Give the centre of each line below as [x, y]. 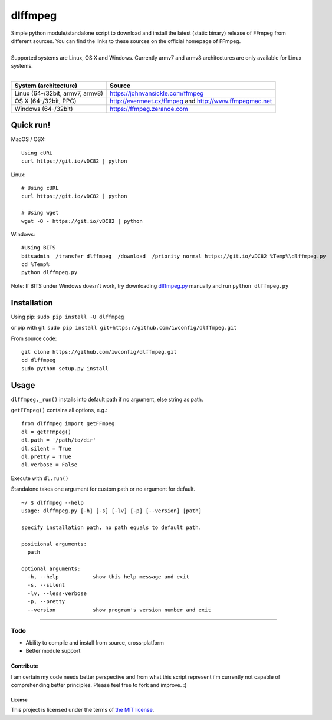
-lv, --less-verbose [57, 593]
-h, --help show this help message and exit [109, 577]
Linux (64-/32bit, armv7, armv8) [59, 93]
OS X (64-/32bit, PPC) [45, 101]
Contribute [24, 666]
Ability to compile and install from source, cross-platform [95, 642]
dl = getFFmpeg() [46, 432]
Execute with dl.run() [40, 478]
